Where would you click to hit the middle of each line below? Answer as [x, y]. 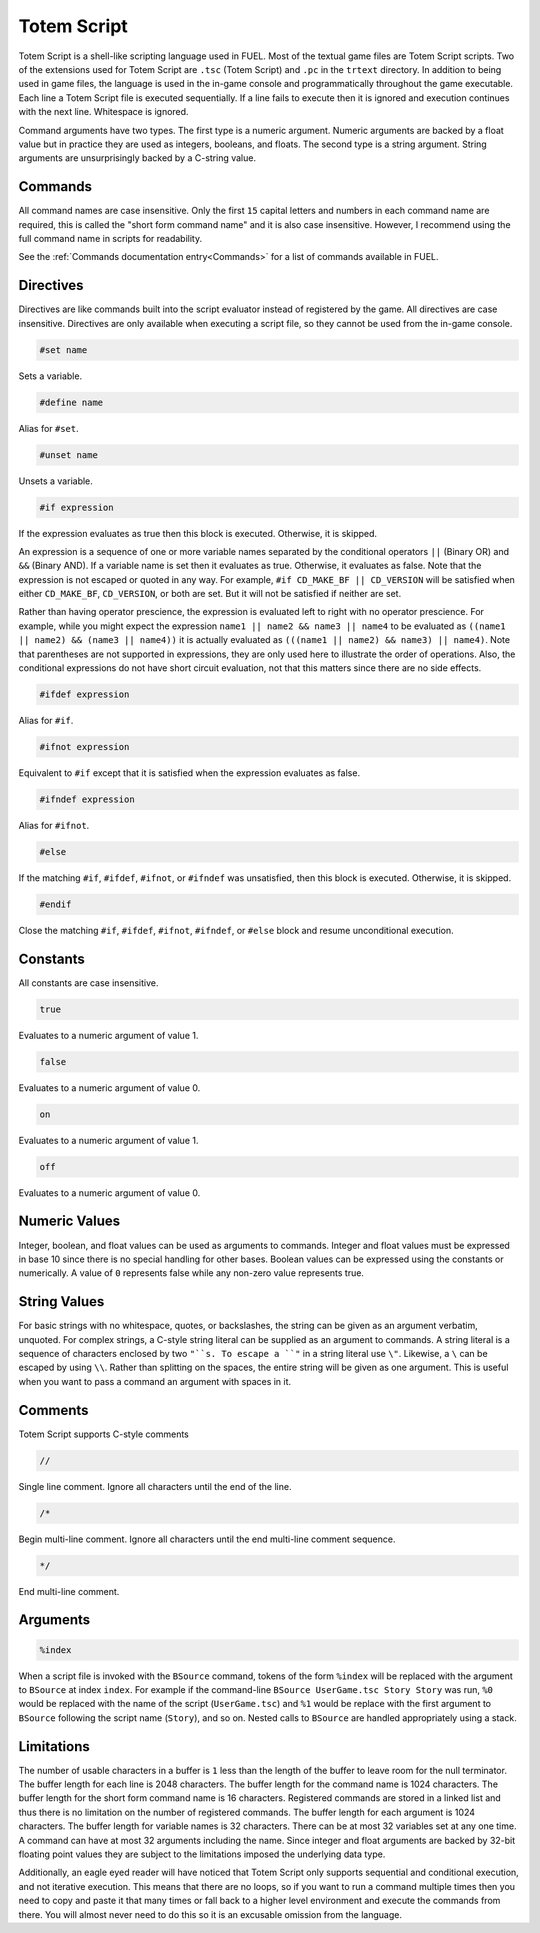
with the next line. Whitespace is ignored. [103, 112]
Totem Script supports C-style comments [104, 1434]
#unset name [69, 454]
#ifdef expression [84, 694]
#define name [71, 402]
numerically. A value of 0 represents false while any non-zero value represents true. [191, 1273]
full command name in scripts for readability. [110, 238]
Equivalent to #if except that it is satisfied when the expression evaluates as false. [189, 772]
